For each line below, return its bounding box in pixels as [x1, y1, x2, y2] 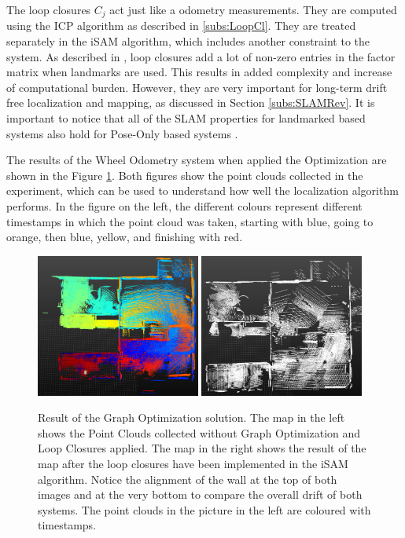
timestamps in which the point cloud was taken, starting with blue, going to [6, 213, 374, 229]
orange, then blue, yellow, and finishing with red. [6, 229, 243, 245]
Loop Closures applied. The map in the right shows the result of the [38, 440, 366, 456]
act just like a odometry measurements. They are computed [109, 2, 397, 17]
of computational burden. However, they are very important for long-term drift [6, 79, 388, 95]
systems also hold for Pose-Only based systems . [6, 125, 238, 141]
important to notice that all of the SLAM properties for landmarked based [6, 110, 366, 126]
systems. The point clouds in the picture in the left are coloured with [38, 501, 371, 518]
